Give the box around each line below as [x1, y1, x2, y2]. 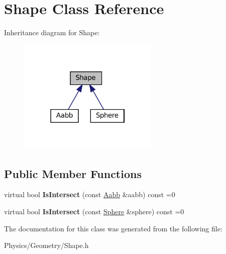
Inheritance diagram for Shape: [4, 27, 100, 38]
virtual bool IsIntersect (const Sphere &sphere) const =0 [4, 206, 184, 217]
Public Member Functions [4, 165, 142, 181]
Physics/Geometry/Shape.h [4, 240, 89, 250]
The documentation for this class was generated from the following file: [4, 223, 222, 233]
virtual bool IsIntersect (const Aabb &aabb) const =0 [4, 189, 175, 200]
